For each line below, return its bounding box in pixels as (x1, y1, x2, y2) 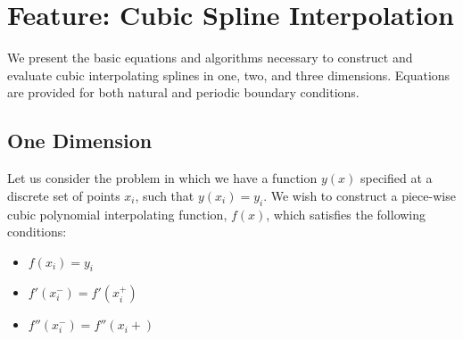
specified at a (360, 169, 433, 187)
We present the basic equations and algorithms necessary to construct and (7, 48, 413, 67)
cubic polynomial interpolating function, (7, 204, 227, 223)
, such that (135, 186, 194, 204)
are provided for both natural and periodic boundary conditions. (7, 83, 360, 102)
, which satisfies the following (266, 204, 426, 223)
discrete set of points (7, 186, 120, 204)
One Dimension (7, 127, 153, 154)
